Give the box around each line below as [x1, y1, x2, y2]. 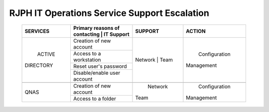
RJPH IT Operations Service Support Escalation [9, 7, 209, 18]
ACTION [186, 27, 206, 34]
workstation [73, 56, 102, 63]
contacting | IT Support [73, 30, 130, 37]
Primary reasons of [73, 24, 120, 31]
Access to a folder [73, 95, 117, 102]
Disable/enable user [73, 69, 121, 76]
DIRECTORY [24, 62, 53, 69]
